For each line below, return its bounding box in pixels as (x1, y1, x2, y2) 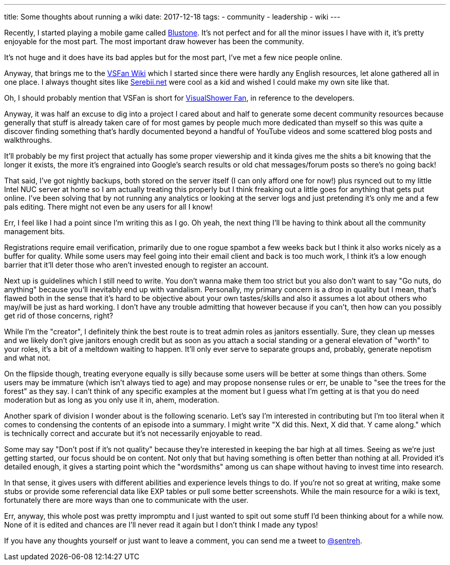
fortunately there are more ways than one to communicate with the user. (4, 496, 249, 504)
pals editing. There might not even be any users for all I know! (4, 202, 213, 211)
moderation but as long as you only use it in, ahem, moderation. (4, 395, 219, 404)
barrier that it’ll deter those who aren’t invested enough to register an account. (4, 260, 269, 269)
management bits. (4, 227, 65, 236)
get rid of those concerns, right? (4, 311, 114, 320)
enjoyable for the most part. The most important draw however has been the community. (4, 37, 304, 46)
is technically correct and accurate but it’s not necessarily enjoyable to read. (4, 429, 262, 438)
